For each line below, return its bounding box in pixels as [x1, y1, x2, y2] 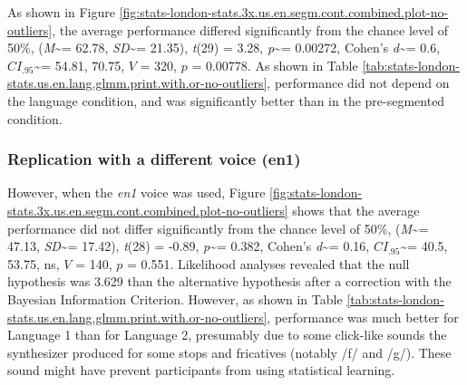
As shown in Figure [7, 3, 115, 21]
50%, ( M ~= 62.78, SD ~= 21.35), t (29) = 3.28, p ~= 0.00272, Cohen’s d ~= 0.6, [7, 38, 441, 57]
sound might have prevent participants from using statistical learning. [7, 361, 395, 380]
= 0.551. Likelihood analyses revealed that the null [126, 254, 410, 273]
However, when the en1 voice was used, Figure [7, 183, 266, 202]
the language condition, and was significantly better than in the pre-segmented [7, 91, 445, 110]
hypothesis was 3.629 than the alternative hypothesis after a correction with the [7, 272, 452, 291]
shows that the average [292, 200, 420, 219]
